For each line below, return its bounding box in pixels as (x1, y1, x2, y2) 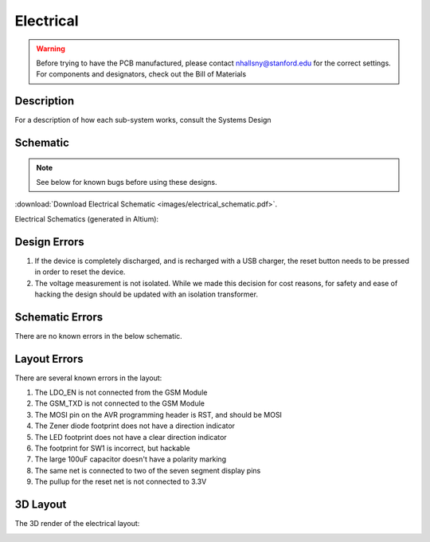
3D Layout (14, 498, 67, 512)
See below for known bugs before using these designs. (36, 178, 218, 187)
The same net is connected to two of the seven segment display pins (34, 465, 261, 475)
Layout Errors (14, 352, 84, 366)
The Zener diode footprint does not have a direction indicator (34, 421, 235, 430)
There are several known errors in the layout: (14, 373, 162, 383)
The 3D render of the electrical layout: (14, 519, 140, 528)
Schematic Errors (14, 310, 104, 324)
